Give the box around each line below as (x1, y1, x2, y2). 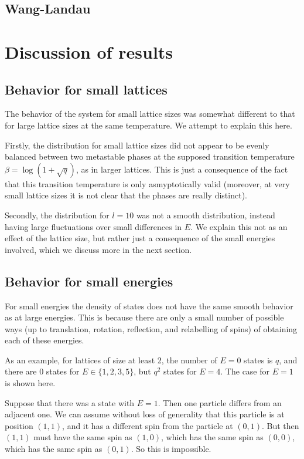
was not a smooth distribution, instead (136, 208, 275, 221)
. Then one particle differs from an (158, 396, 282, 409)
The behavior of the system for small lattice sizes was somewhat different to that (5, 107, 295, 120)
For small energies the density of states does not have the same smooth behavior (5, 299, 293, 312)
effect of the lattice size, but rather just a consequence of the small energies (5, 232, 275, 244)
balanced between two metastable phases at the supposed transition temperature (5, 150, 295, 163)
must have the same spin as (33, 431, 132, 443)
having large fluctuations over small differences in (5, 220, 182, 232)
